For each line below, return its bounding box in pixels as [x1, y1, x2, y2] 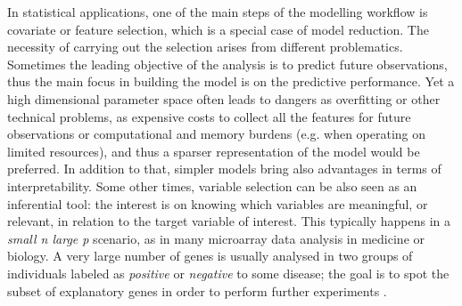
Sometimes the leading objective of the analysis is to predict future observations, [7, 54, 448, 73]
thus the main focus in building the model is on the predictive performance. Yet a [7, 72, 455, 91]
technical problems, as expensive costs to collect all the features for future [7, 107, 411, 125]
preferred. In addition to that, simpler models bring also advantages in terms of [7, 159, 441, 178]
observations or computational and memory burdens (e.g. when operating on [7, 125, 426, 143]
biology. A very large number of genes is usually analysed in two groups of [7, 246, 413, 265]
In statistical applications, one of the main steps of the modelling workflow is [7, 3, 428, 20]
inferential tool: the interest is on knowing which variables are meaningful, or [7, 194, 428, 213]
